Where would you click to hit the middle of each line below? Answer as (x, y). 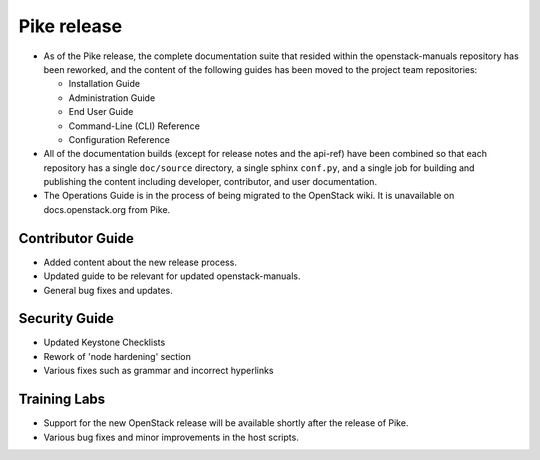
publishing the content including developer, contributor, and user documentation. (210, 182)
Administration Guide (112, 97)
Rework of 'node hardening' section (117, 356)
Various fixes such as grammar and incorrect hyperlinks (158, 371)
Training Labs (62, 399)
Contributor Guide (76, 238)
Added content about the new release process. (140, 262)
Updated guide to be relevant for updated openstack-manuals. (172, 276)
